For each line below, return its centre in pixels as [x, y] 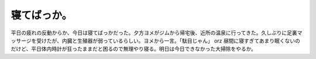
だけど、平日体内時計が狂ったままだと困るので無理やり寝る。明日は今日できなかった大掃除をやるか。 [134, 49]
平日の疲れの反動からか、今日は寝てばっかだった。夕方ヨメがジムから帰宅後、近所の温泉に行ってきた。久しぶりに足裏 [154, 33]
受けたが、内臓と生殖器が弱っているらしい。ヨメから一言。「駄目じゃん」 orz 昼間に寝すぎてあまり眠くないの [168, 40]
